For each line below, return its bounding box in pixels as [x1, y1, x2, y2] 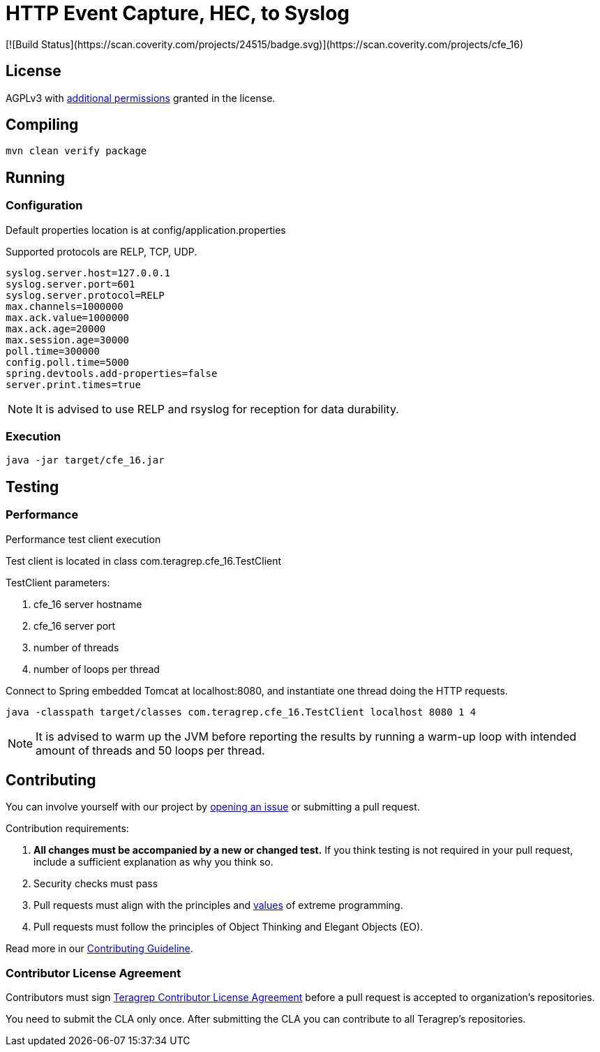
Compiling [6, 116, 79, 134]
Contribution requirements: [6, 822, 129, 835]
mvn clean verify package [6, 145, 147, 157]
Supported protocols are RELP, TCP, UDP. [6, 245, 197, 258]
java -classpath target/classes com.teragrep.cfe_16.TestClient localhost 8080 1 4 [6, 706, 477, 718]
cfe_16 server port [33, 619, 116, 632]
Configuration [6, 198, 83, 213]
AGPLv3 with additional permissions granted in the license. [6, 91, 276, 104]
